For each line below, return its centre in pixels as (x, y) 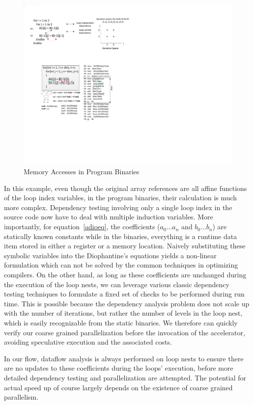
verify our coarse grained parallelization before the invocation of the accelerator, (125, 332)
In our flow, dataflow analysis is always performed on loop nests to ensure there (124, 358)
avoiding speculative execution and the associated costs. (88, 342)
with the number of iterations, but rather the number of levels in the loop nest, (123, 313)
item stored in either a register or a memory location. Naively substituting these (125, 246)
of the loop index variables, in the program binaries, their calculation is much (121, 198)
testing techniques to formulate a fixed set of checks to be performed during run (124, 294)
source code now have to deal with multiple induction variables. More (109, 217)
